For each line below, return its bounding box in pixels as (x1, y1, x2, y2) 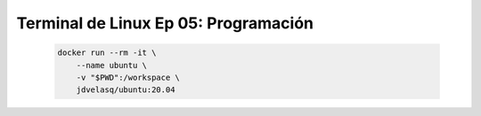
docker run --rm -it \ (57, 48, 157, 58)
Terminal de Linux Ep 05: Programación (16, 13, 314, 33)
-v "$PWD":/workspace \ (76, 72, 180, 82)
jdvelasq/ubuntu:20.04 (76, 85, 175, 95)
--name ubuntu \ (76, 60, 147, 70)
